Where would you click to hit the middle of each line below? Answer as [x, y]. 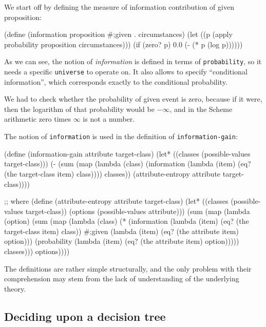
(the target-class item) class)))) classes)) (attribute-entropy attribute [112, 173]
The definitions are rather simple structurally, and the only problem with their [128, 268]
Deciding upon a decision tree [85, 316]
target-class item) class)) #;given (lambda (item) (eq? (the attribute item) [121, 231]
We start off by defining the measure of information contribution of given [119, 7]
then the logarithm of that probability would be [79, 109]
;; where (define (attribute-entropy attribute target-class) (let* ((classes [116, 201]
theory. [15, 288]
